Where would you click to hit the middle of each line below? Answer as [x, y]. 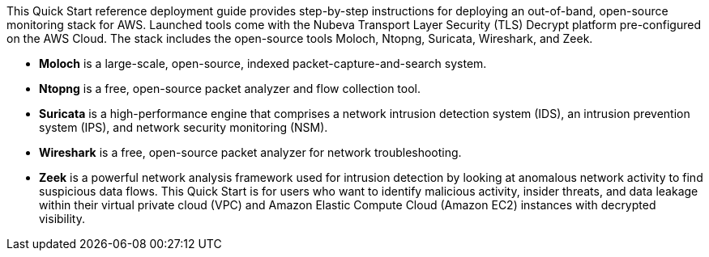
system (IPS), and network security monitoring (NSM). [184, 127]
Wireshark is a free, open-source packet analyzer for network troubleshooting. [250, 152]
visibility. [62, 219]
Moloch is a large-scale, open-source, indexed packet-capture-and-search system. [263, 63]
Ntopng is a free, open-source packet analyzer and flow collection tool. [230, 88]
